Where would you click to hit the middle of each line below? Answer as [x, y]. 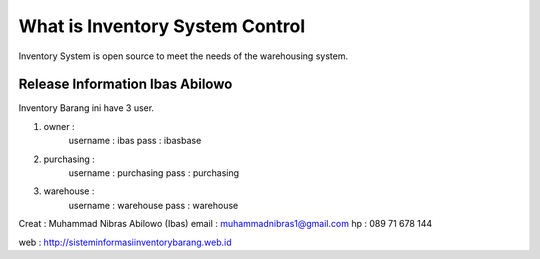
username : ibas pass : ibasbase [135, 141]
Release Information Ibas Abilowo [125, 84]
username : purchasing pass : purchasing [154, 173]
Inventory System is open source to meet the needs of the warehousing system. [183, 56]
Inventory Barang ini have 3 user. [86, 108]
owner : [59, 126]
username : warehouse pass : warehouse [153, 205]
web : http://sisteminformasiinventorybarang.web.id [125, 242]
